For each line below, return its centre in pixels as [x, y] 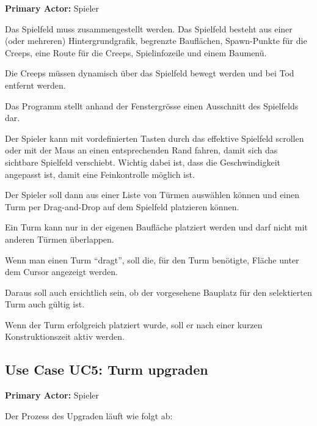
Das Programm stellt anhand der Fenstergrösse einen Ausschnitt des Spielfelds [152, 105]
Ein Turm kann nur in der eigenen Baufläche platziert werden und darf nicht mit [156, 227]
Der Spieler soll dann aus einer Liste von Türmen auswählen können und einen [152, 195]
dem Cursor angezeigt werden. [61, 272]
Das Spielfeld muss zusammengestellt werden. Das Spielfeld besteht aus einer [149, 28]
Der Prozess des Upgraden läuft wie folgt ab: [89, 415]
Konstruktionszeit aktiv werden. [65, 336]
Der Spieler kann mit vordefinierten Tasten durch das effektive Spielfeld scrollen [155, 138]
